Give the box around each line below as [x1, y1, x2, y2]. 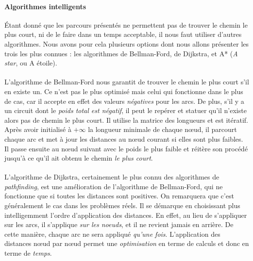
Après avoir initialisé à [4, 124, 71, 134]
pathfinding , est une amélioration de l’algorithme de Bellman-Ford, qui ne [4, 181, 223, 191]
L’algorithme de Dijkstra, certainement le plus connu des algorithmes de [4, 172, 219, 182]
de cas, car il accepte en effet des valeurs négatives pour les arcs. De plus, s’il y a [4, 96, 244, 106]
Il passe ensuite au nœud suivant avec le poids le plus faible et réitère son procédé [4, 143, 248, 153]
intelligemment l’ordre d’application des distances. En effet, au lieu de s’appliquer [4, 210, 247, 220]
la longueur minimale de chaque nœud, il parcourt [88, 124, 237, 134]
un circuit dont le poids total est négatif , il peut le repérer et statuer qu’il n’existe [4, 105, 247, 115]
